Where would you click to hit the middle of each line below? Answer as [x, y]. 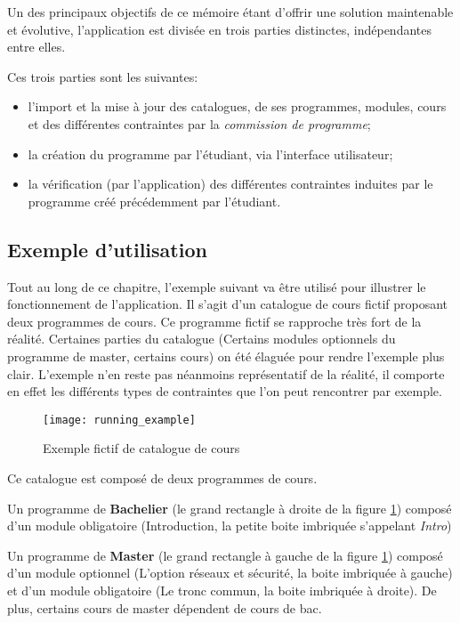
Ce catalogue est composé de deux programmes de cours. [162, 477]
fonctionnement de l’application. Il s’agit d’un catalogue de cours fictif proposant [228, 304]
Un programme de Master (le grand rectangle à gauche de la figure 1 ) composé [225, 555]
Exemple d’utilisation [107, 249]
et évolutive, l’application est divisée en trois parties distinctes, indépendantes [220, 29]
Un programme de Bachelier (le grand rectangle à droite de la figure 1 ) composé [230, 508]
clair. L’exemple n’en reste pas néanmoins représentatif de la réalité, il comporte [226, 373]
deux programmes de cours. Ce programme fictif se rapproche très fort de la [214, 321]
